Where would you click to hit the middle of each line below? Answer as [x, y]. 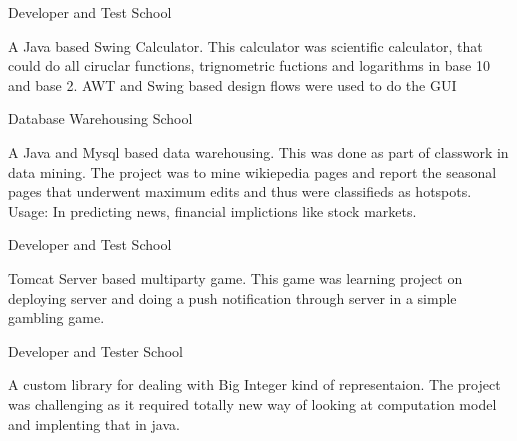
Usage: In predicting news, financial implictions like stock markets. [212, 210]
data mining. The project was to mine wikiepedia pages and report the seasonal [252, 171]
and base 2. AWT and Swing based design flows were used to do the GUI [232, 84]
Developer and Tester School [95, 350]
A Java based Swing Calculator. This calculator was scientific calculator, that [245, 45]
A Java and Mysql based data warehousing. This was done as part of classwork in [258, 151]
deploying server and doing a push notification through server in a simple [232, 297]
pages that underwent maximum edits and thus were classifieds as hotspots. [240, 191]
